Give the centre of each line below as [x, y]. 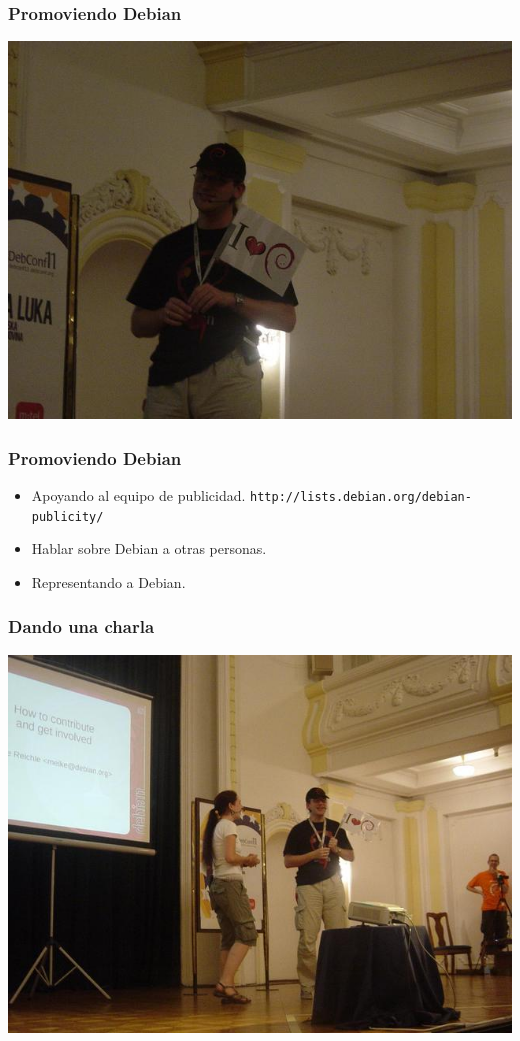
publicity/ [67, 516]
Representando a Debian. [108, 581]
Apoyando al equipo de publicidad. [138, 495]
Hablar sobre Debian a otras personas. [149, 548]
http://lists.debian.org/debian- [361, 497]
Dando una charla [81, 626]
